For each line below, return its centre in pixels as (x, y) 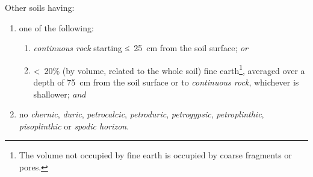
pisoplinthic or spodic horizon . (74, 126)
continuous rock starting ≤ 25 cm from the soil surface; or (141, 48)
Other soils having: (40, 7)
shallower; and (60, 94)
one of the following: (56, 27)
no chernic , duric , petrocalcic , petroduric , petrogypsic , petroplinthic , (141, 114)
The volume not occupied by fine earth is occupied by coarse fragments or (155, 155)
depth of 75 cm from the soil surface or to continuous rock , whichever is (166, 82)
